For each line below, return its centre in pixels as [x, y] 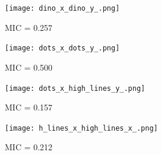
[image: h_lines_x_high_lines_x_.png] [81, 128]
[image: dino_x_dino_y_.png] [62, 8]
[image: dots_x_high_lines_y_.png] [75, 88]
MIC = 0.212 [29, 147]
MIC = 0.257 [29, 27]
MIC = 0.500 [29, 67]
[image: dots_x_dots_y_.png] [62, 48]
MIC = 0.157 [29, 107]
